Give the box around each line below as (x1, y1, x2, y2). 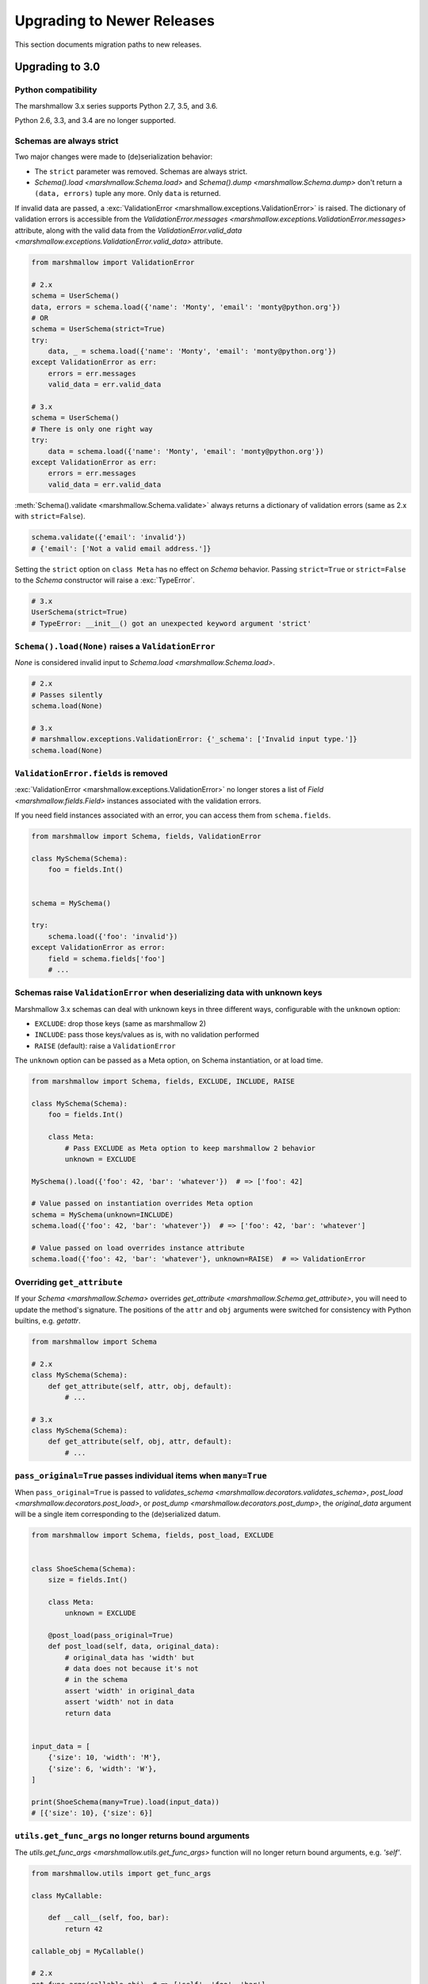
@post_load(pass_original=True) (48, 1631, 174, 1640)
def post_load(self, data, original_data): (48, 1642, 220, 1651)
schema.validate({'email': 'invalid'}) (31, 533, 186, 542)
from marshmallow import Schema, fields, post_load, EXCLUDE (31, 1531, 274, 1540)
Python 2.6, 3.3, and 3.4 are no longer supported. (14, 116, 176, 125)
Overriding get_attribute (14, 1276, 123, 1287)
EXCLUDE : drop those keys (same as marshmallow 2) (34, 1019, 206, 1029)
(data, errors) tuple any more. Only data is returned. (34, 189, 221, 198)
